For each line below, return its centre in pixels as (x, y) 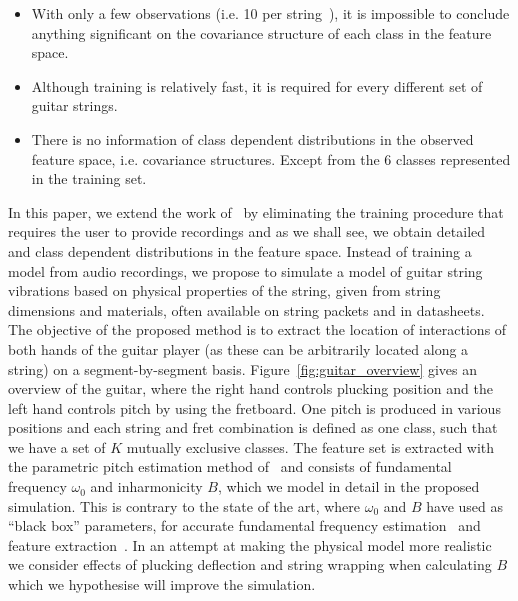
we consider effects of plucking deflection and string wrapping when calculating (250, 564)
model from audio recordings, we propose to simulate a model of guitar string (245, 270)
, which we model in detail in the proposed (348, 486)
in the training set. (89, 178)
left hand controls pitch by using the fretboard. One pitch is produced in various (254, 407)
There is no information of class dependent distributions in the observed (252, 138)
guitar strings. (74, 105)
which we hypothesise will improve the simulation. (162, 584)
